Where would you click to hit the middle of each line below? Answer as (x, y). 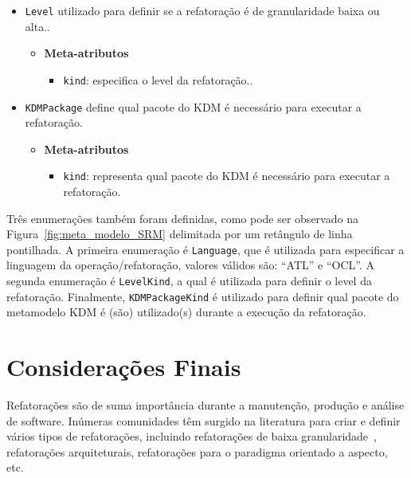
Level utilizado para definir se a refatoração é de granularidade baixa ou (202, 10)
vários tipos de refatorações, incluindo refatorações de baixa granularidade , (192, 436)
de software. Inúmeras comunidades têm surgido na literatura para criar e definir (204, 420)
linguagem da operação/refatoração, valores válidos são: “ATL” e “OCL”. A (190, 265)
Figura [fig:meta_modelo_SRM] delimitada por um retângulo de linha (180, 234)
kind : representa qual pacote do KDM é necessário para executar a (227, 176)
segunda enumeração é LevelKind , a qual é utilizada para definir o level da (189, 281)
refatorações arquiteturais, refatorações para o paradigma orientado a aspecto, (197, 451)
